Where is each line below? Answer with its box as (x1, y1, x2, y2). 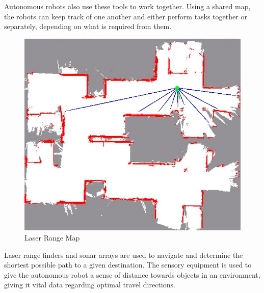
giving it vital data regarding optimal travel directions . (4, 279, 175, 290)
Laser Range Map (24, 232, 80, 243)
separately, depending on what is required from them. (4, 21, 172, 32)
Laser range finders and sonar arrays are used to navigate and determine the (4, 249, 243, 260)
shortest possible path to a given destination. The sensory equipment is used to (4, 259, 252, 270)
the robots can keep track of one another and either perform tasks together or (4, 11, 247, 21)
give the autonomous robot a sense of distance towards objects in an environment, (4, 269, 260, 280)
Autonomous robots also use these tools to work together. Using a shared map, (4, 1, 251, 11)
